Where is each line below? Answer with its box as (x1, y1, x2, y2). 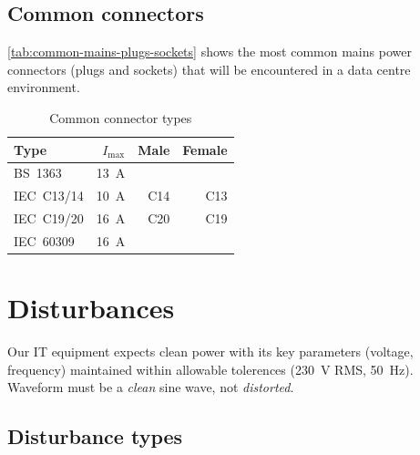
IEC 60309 (14, 231, 75, 250)
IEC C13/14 (14, 186, 84, 205)
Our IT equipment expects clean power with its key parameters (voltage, (7, 342, 414, 361)
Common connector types (49, 108, 192, 127)
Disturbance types (7, 422, 183, 450)
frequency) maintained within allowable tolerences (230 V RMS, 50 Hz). (7, 359, 414, 378)
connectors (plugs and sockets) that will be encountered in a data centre (7, 59, 411, 78)
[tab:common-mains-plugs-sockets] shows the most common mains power (7, 42, 412, 61)
